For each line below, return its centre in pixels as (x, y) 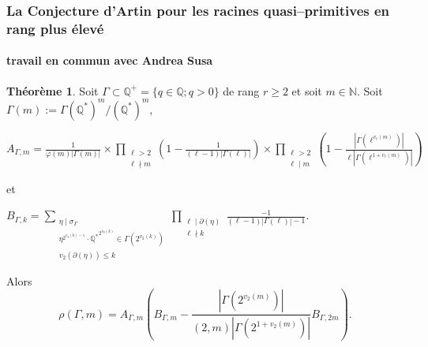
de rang (241, 90)
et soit (307, 90)
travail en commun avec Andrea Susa (110, 60)
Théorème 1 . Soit (53, 90)
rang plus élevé (55, 28)
